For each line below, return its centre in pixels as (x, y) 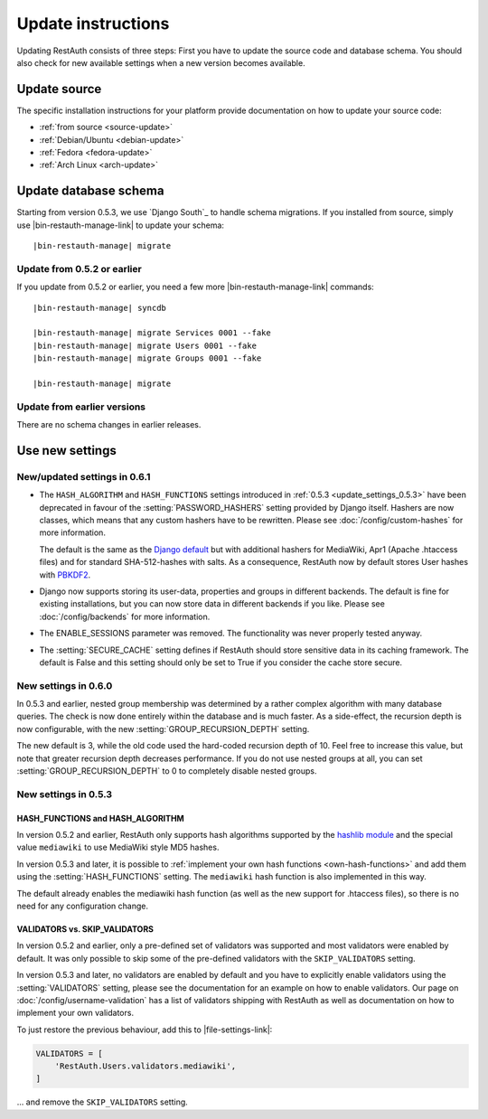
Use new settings (66, 451)
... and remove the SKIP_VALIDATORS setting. (103, 1102)
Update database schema (90, 191)
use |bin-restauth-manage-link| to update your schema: (121, 225)
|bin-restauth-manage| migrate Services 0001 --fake (152, 333)
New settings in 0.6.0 (65, 685)
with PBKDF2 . (65, 575)
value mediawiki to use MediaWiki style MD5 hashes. (118, 847)
